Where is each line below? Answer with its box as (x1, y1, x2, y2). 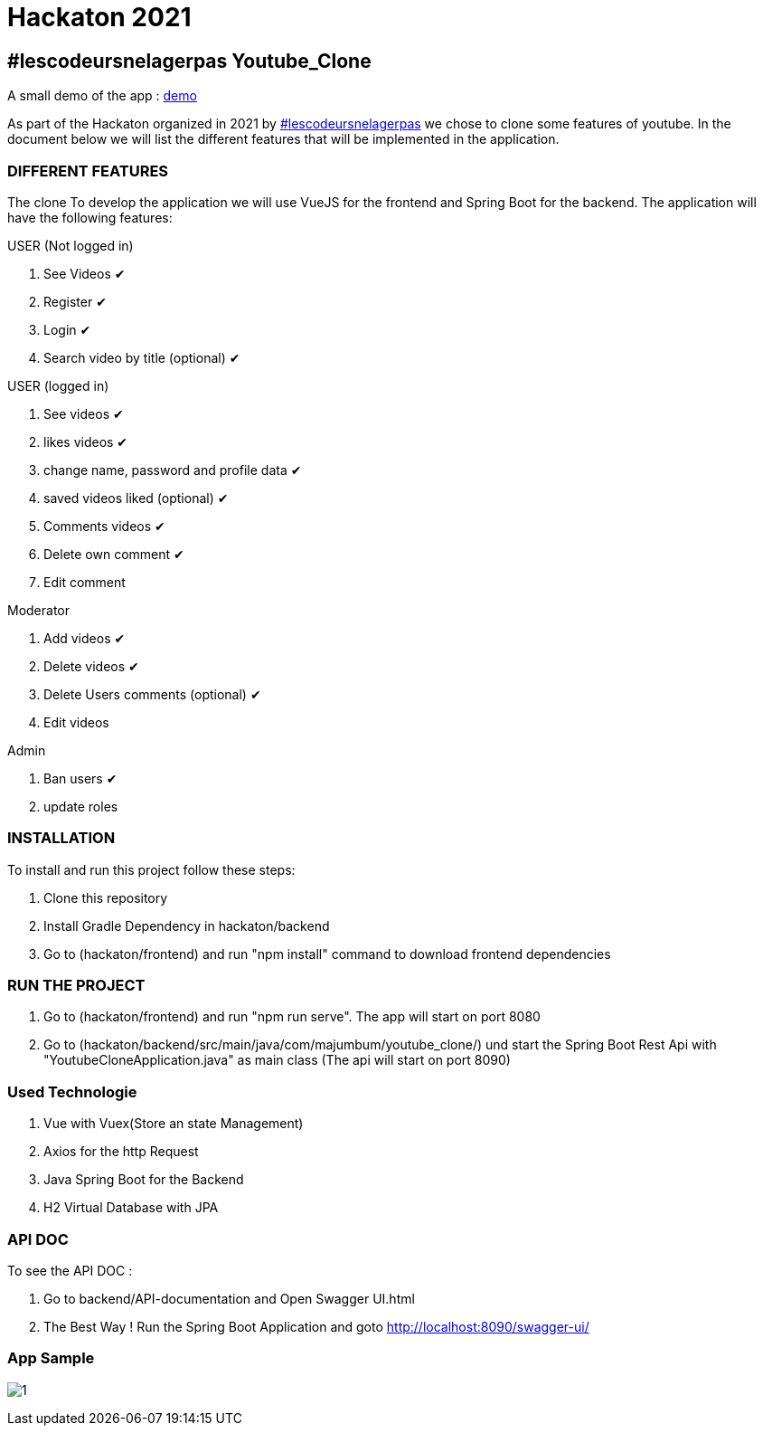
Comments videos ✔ (43, 517, 165, 534)
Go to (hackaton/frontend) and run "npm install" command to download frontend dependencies (43, 945, 611, 962)
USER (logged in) (7, 377, 109, 394)
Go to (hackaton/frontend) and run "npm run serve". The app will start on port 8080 (43, 1009, 541, 1025)
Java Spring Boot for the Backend (43, 1172, 244, 1188)
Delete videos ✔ (43, 658, 139, 674)
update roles (43, 798, 118, 814)
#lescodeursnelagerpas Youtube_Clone (7, 49, 372, 72)
